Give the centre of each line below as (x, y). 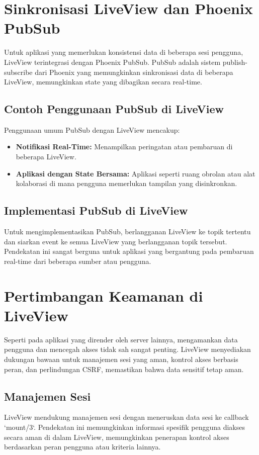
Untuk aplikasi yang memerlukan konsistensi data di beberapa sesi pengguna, (124, 52)
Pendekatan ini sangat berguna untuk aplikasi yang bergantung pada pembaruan (129, 251)
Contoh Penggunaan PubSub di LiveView (114, 109)
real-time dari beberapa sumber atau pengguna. (78, 261)
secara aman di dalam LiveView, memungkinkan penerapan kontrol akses (117, 437)
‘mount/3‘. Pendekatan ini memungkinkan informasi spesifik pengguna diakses (125, 427)
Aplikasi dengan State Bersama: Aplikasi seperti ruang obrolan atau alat (136, 173)
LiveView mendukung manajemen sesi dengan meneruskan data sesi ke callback (126, 417)
